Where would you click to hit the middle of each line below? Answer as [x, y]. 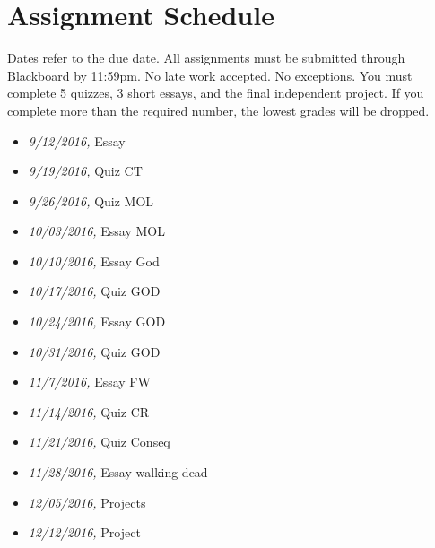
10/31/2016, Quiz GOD [94, 351]
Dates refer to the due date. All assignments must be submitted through [206, 58]
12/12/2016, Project [84, 532]
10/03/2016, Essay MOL [97, 231]
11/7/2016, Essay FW [89, 382]
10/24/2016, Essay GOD [97, 322]
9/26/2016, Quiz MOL [91, 200]
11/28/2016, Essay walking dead [118, 472]
